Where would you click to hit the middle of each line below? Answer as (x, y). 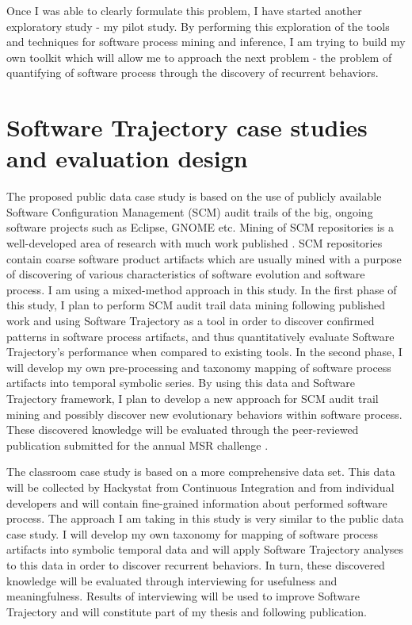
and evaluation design (127, 158)
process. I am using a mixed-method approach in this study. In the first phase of (202, 289)
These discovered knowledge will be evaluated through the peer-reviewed (183, 429)
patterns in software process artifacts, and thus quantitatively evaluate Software (200, 336)
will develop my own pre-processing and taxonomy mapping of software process (199, 367)
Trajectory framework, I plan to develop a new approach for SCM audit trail (193, 398)
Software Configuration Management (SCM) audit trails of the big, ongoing (190, 211)
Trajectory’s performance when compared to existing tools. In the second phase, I (204, 352)
